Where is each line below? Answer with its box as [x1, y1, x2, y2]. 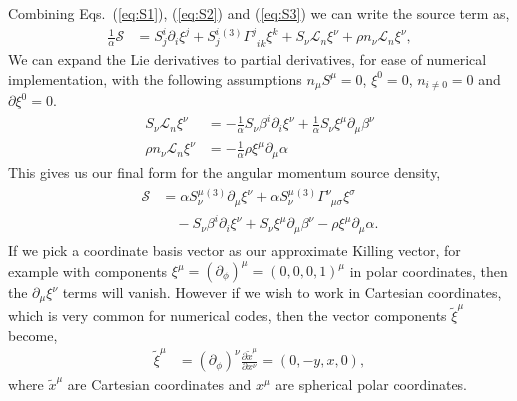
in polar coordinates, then [349, 260, 508, 280]
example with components [8, 260, 168, 280]
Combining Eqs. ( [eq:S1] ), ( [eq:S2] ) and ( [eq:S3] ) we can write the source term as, [8, 3, 510, 23]
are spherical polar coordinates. [275, 374, 468, 395]
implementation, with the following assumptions [8, 68, 302, 89]
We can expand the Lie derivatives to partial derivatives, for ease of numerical [8, 49, 487, 70]
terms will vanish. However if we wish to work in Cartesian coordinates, [62, 282, 502, 302]
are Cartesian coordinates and [67, 374, 252, 395]
